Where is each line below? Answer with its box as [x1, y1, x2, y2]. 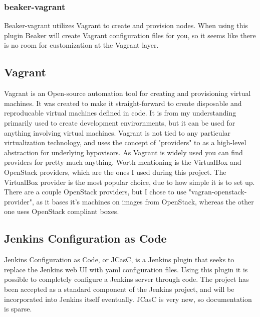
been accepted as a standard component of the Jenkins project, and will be [4, 283, 234, 294]
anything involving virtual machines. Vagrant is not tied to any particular [4, 127, 230, 138]
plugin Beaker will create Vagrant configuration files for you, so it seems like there [4, 30, 256, 40]
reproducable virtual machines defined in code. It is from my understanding [4, 108, 236, 118]
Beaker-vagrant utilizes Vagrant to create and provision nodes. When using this [4, 20, 248, 31]
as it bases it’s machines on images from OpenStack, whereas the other [36, 196, 254, 206]
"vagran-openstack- [188, 186, 247, 197]
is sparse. [4, 303, 32, 314]
